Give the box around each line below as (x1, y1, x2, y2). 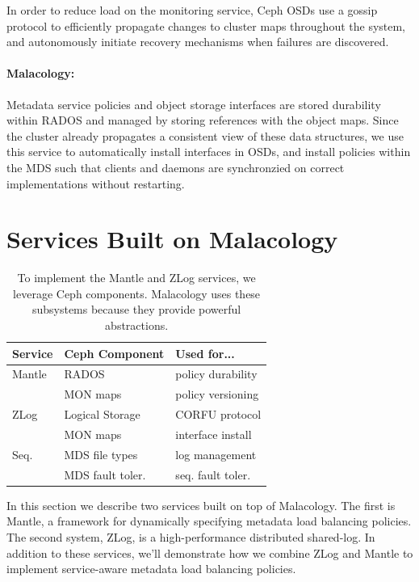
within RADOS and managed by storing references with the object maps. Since (6, 112, 399, 129)
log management (175, 445, 257, 462)
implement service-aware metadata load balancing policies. (6, 560, 296, 577)
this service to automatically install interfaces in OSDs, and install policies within (6, 143, 411, 160)
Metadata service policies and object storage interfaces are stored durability (6, 95, 381, 112)
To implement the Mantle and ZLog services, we (17, 269, 256, 286)
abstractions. (105, 317, 169, 334)
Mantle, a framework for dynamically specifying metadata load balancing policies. (6, 512, 412, 529)
